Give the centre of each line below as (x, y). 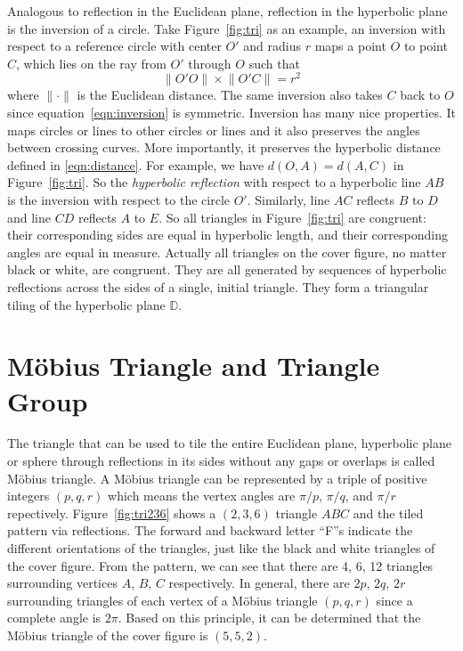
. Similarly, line (288, 200)
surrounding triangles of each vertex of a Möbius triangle (162, 600)
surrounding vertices (62, 583)
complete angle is (54, 618)
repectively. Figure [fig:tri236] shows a (112, 513)
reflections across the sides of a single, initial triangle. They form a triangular (218, 286)
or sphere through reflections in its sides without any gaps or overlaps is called (221, 461)
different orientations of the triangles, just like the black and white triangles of (221, 548)
